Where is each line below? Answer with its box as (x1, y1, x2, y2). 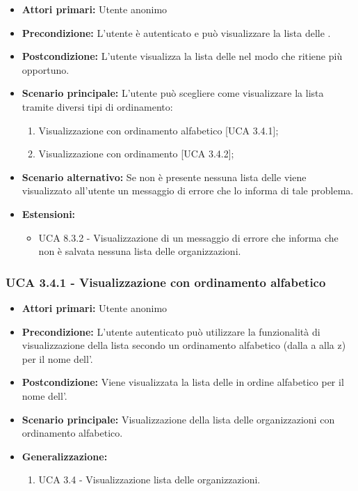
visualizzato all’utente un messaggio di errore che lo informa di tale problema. (22, 183, 354, 198)
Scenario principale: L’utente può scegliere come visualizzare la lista (22, 86, 324, 100)
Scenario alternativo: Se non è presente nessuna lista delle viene (22, 169, 307, 184)
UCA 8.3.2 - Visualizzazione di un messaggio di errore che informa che (38, 230, 339, 244)
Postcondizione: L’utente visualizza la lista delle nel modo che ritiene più (22, 49, 343, 63)
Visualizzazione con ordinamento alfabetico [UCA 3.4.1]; (38, 123, 279, 137)
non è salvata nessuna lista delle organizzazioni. (38, 244, 241, 258)
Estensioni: (22, 206, 76, 221)
